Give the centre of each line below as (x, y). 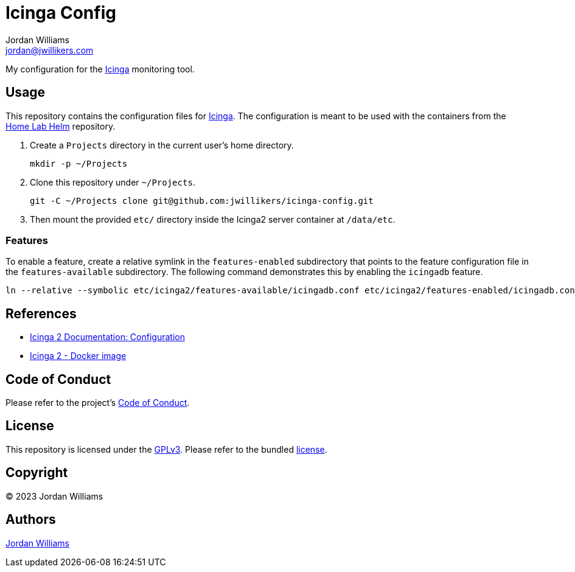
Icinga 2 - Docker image (78, 356)
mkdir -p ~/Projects (79, 163)
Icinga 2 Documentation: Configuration (107, 337)
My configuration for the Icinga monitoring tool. (100, 69)
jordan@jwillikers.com (50, 50)
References (41, 313)
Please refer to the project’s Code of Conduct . (98, 403)
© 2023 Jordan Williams (54, 496)
